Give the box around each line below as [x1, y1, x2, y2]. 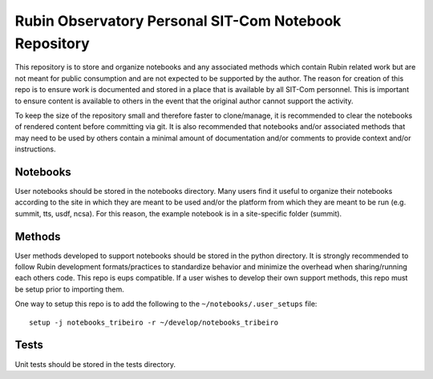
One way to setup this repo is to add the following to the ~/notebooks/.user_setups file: [14, 299, 318, 308]
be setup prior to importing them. [14, 284, 124, 294]
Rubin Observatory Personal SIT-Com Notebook [14, 12, 342, 30]
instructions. [14, 144, 56, 154]
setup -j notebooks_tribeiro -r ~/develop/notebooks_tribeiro [29, 317, 279, 327]
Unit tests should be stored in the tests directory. [14, 359, 176, 369]
